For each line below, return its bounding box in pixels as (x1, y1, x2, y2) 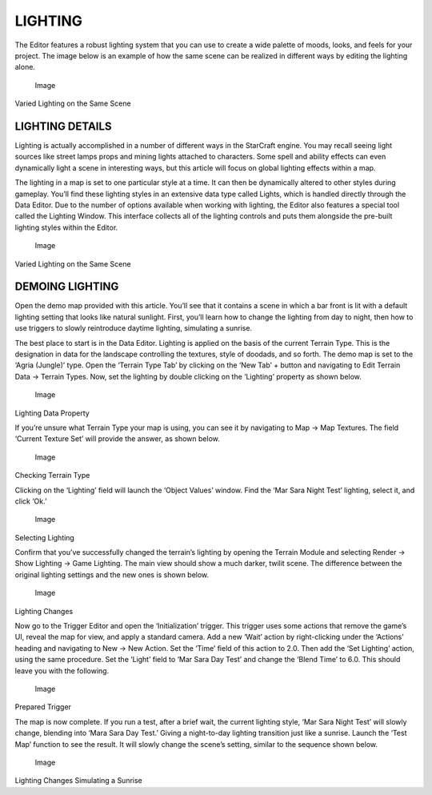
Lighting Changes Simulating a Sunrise (14, 776, 143, 785)
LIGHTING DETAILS (14, 119, 112, 133)
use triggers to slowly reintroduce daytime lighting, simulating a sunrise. (14, 323, 252, 333)
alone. (14, 62, 36, 72)
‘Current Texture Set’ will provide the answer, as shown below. (14, 434, 220, 444)
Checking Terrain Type (14, 471, 90, 480)
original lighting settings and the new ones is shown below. (14, 569, 210, 580)
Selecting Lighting (14, 532, 75, 542)
